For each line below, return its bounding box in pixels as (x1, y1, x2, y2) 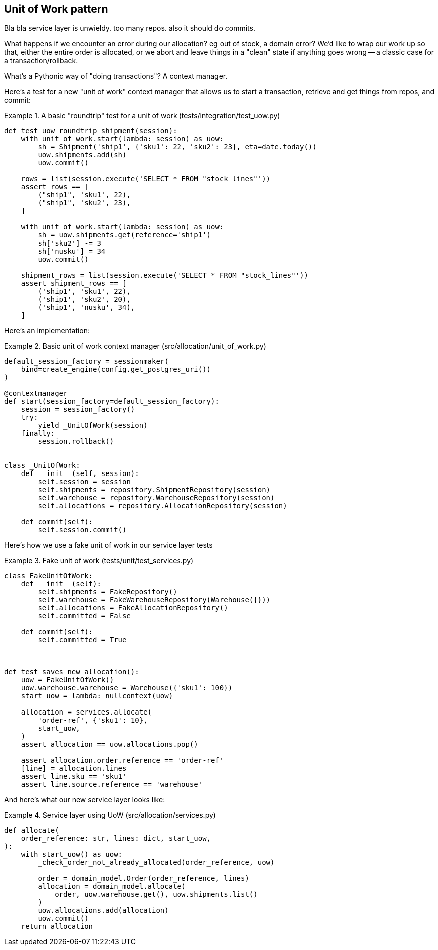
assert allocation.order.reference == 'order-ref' (21, 756, 224, 765)
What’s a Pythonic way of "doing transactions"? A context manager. (4, 72, 228, 81)
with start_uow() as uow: (21, 850, 123, 859)
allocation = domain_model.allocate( (38, 882, 186, 891)
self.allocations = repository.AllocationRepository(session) (38, 502, 287, 510)
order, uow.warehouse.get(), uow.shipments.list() (55, 890, 258, 899)
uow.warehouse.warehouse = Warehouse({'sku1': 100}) (21, 684, 233, 692)
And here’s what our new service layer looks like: (4, 795, 165, 804)
